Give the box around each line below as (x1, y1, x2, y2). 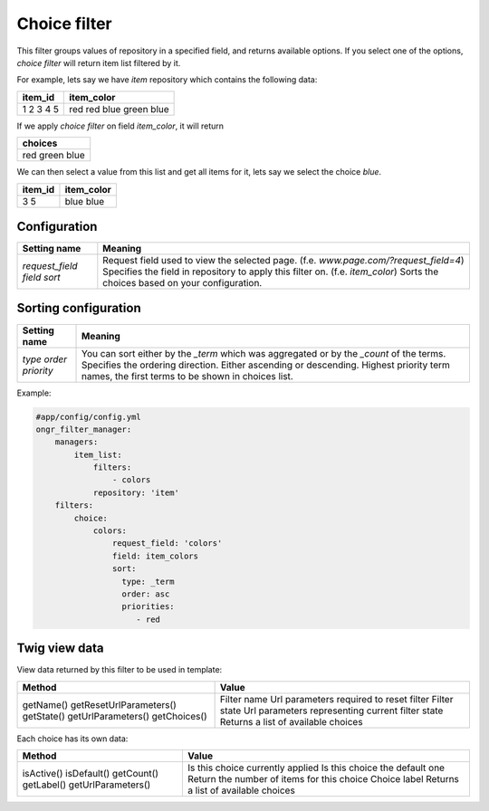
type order (22, 353, 68, 366)
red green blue (22, 149, 85, 162)
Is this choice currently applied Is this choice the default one (187, 761, 446, 774)
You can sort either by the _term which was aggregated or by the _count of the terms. (81, 347, 446, 359)
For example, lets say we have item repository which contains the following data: (16, 74, 318, 85)
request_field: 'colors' (111, 539, 223, 549)
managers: (54, 437, 99, 447)
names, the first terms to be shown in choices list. (81, 369, 293, 382)
